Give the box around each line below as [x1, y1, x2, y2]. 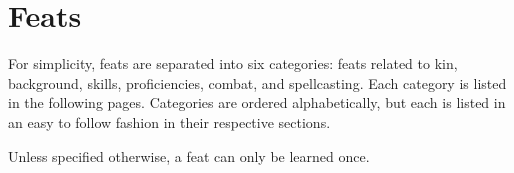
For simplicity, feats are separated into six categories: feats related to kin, [8, 53, 458, 74]
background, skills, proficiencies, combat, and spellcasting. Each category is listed [8, 72, 507, 93]
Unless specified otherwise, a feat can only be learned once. [8, 145, 370, 166]
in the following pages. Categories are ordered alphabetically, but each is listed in [8, 92, 506, 113]
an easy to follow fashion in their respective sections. [8, 111, 331, 132]
